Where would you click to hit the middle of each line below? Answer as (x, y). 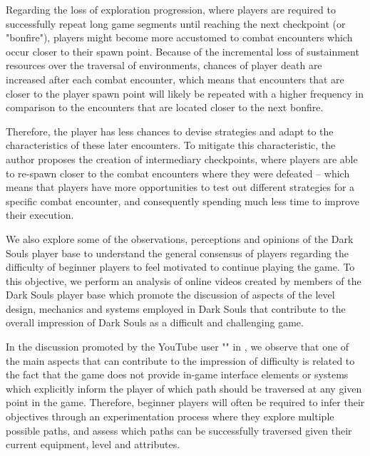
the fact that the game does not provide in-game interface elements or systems (177, 374)
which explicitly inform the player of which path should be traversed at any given (184, 388)
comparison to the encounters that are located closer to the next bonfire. (165, 107)
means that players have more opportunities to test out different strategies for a (180, 187)
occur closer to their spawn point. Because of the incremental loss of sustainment (183, 51)
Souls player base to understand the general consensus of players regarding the (178, 253)
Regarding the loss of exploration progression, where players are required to (171, 9)
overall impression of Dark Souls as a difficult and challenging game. (155, 322)
